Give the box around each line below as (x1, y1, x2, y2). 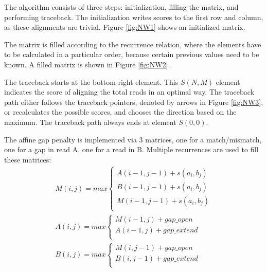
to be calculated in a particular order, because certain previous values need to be (4, 49, 259, 60)
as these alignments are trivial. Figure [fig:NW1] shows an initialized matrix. (4, 22, 245, 32)
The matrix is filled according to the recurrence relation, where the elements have (4, 39, 261, 49)
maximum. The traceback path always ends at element (4, 116, 176, 127)
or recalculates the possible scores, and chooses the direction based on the (4, 106, 237, 117)
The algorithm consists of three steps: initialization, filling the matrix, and (4, 2, 239, 12)
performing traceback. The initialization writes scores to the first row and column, (4, 11, 263, 22)
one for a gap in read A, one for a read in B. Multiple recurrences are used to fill (4, 144, 259, 155)
